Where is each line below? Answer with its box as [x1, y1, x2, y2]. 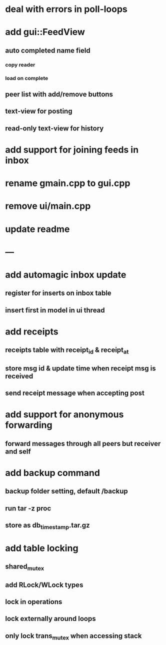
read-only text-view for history [5, 124, 104, 132]
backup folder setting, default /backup [5, 487, 128, 495]
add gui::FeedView [5, 26, 85, 38]
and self [5, 447, 31, 455]
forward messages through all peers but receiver [5, 439, 161, 448]
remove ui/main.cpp [5, 200, 91, 212]
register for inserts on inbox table [5, 289, 111, 297]
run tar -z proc [5, 504, 51, 512]
